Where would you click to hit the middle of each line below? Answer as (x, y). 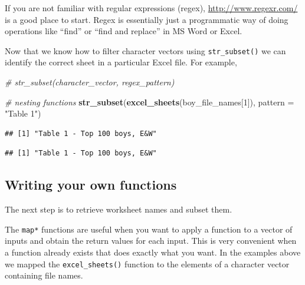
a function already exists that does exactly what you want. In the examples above (153, 252)
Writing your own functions (91, 185)
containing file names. (44, 275)
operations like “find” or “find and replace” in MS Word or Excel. (124, 31)
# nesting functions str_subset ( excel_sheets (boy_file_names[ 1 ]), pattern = (150, 102)
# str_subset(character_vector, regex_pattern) (90, 82)
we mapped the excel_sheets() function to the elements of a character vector (147, 264)
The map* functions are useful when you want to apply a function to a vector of (149, 229)
